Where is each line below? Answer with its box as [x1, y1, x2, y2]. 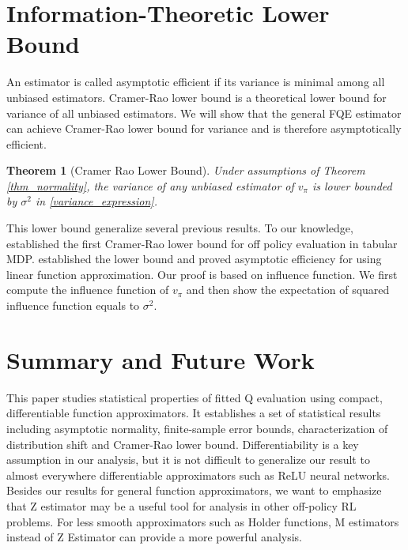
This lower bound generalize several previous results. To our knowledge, [6, 220, 353, 236]
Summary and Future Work [6, 343, 315, 375]
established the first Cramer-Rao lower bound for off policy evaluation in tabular [6, 235, 398, 251]
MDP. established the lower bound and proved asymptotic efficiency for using [6, 251, 382, 267]
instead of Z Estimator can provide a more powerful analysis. [6, 529, 302, 545]
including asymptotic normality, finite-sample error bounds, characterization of [6, 420, 388, 436]
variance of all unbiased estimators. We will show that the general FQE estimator [6, 104, 402, 121]
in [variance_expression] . [35, 193, 157, 209]
